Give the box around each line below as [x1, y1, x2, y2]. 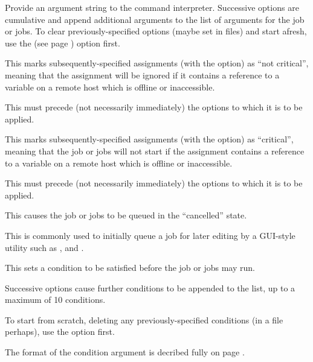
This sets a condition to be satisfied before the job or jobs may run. [5, 261, 255, 274]
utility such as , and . [5, 241, 84, 253]
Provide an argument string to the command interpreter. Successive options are [5, 1, 299, 13]
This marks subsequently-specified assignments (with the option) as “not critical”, [5, 57, 309, 69]
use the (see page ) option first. [5, 36, 120, 49]
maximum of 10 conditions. [5, 293, 106, 306]
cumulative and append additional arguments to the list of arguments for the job [5, 13, 305, 25]
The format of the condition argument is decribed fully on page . [5, 346, 245, 358]
